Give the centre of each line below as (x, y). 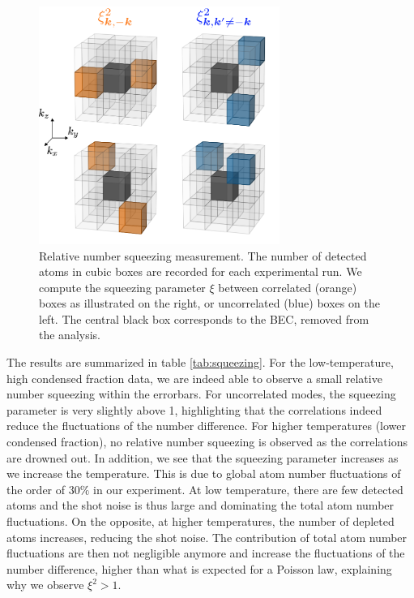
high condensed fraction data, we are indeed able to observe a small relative (194, 378)
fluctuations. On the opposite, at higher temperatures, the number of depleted (201, 521)
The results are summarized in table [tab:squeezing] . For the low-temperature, (200, 362)
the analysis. (70, 335)
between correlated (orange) (288, 287)
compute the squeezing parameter (122, 287)
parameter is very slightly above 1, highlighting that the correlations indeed (194, 409)
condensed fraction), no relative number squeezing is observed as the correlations (207, 442)
